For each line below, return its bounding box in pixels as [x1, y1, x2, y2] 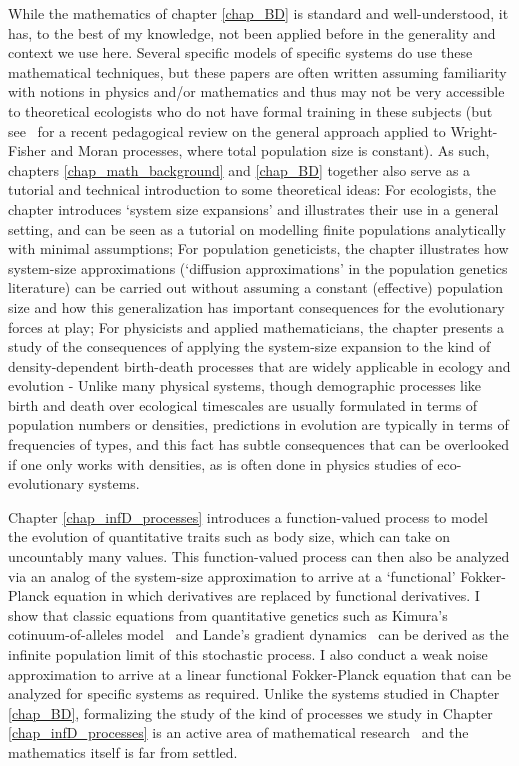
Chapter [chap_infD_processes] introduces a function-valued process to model [8, 506, 488, 527]
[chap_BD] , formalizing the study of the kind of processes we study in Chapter [8, 702, 493, 723]
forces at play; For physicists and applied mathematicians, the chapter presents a [8, 316, 504, 337]
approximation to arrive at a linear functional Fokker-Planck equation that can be [8, 663, 512, 684]
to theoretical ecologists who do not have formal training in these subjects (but [8, 100, 493, 121]
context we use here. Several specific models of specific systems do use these [8, 42, 473, 63]
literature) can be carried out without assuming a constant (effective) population [8, 277, 504, 298]
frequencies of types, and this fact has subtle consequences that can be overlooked [8, 434, 510, 455]
